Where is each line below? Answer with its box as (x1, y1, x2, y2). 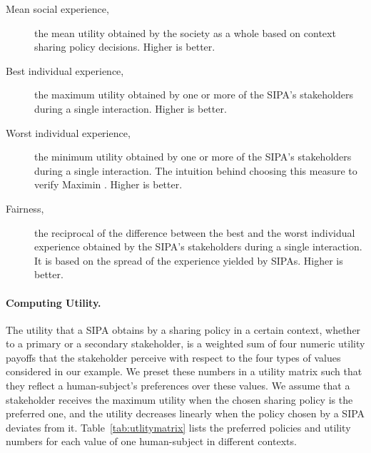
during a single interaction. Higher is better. (34, 101, 227, 116)
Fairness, (6, 200, 44, 215)
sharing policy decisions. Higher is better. (34, 39, 215, 54)
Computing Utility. (6, 295, 101, 310)
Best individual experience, (6, 63, 124, 78)
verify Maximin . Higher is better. (34, 177, 183, 192)
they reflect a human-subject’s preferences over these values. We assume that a (6, 378, 350, 393)
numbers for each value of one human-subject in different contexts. (6, 434, 297, 449)
